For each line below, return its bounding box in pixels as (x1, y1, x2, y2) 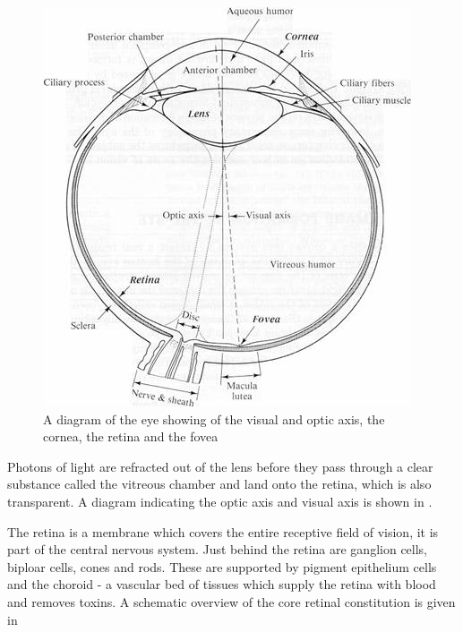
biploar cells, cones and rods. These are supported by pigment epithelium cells (7, 557, 437, 576)
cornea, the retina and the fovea (43, 427, 219, 446)
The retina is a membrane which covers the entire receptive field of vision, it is (7, 522, 439, 541)
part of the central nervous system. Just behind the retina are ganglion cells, (7, 540, 428, 559)
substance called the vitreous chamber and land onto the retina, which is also (7, 474, 432, 493)
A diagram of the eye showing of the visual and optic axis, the (43, 409, 385, 428)
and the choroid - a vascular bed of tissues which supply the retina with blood (7, 575, 436, 594)
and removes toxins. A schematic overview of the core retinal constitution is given (7, 592, 456, 611)
